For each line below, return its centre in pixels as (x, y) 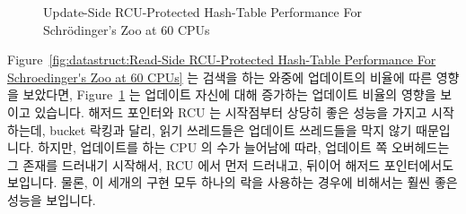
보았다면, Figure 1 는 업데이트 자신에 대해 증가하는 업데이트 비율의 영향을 (229, 94)
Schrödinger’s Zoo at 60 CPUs (127, 29)
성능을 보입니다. (52, 199)
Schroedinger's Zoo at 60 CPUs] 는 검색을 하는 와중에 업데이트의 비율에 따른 (220, 77)
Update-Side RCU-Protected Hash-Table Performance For (202, 12)
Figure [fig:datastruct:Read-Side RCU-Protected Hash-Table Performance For (222, 60)
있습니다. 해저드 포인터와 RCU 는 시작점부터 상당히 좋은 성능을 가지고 (231, 111)
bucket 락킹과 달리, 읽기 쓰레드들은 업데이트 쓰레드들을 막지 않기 (231, 129)
